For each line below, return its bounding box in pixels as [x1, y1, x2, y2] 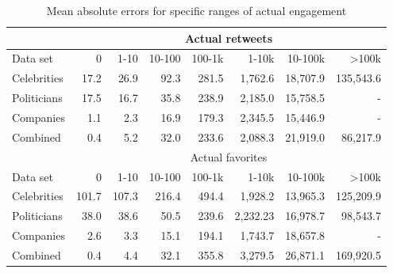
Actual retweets [184, 29, 272, 46]
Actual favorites [190, 148, 268, 165]
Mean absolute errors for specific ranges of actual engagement [46, 2, 347, 18]
